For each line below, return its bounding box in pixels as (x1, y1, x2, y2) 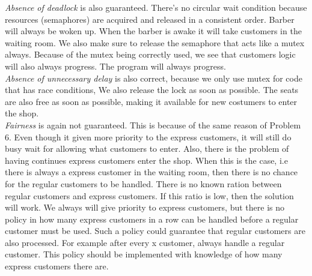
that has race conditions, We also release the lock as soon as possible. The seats (5, 83, 299, 96)
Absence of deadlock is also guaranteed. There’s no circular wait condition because (5, 1, 307, 13)
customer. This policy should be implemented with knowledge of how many (5, 248, 283, 260)
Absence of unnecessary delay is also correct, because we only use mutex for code (5, 71, 302, 84)
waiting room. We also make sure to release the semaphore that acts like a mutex (5, 36, 305, 49)
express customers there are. (5, 260, 109, 272)
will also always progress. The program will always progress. (5, 59, 226, 72)
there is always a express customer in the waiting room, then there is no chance (5, 166, 298, 178)
